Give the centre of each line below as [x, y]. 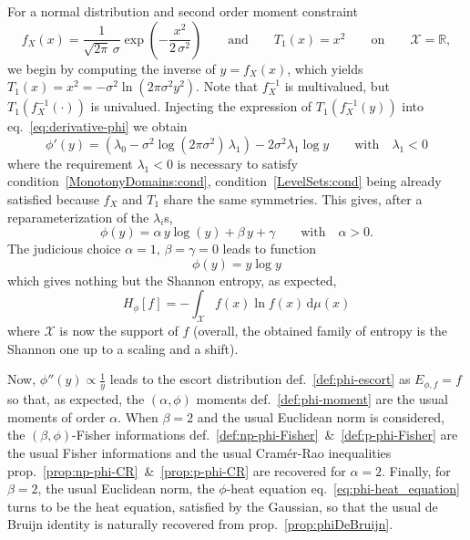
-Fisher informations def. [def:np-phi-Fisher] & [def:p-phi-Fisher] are [265, 435]
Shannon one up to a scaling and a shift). [123, 348]
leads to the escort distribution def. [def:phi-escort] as [260, 379]
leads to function [269, 249]
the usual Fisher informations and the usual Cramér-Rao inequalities [199, 452]
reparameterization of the [78, 217]
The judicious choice [64, 249]
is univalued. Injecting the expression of [201, 106]
